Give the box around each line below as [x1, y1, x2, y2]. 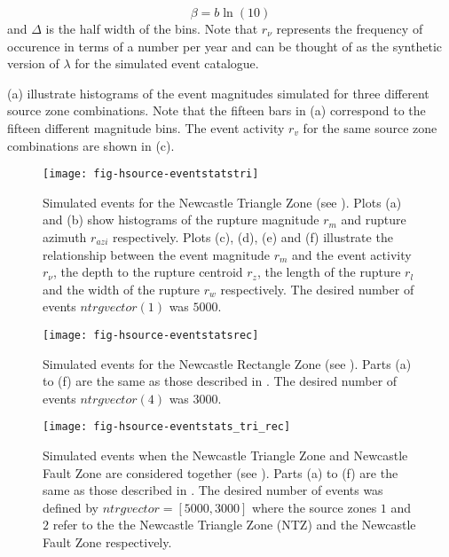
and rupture [341, 210, 406, 229]
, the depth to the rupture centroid [52, 263, 243, 281]
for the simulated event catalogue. [75, 54, 259, 73]
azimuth [43, 228, 87, 246]
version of [7, 54, 59, 73]
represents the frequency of [276, 20, 423, 37]
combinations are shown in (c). [7, 136, 175, 154]
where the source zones [251, 498, 377, 516]
